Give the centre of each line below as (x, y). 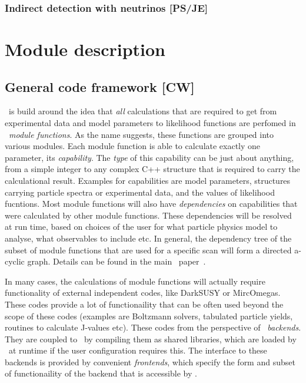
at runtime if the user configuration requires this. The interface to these (138, 350)
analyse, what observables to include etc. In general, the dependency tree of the (148, 238)
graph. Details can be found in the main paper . (117, 261)
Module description (85, 49)
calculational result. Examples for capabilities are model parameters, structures (148, 180)
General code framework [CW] (100, 86)
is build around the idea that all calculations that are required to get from (143, 111)
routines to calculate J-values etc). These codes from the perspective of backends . (153, 327)
